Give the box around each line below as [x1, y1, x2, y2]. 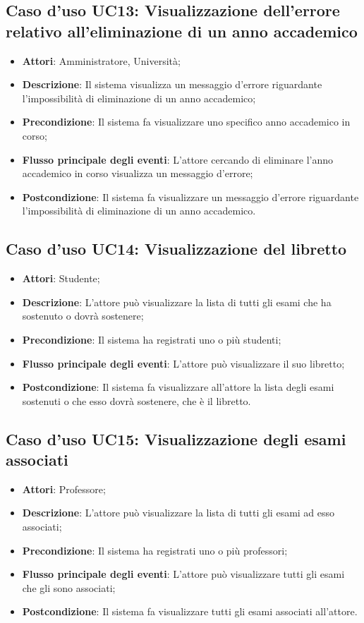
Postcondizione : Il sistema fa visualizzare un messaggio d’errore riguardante [22, 189, 359, 204]
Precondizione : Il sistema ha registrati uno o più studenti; [22, 332, 281, 346]
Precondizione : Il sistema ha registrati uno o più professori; [22, 543, 288, 557]
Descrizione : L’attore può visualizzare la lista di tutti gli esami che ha [22, 294, 332, 309]
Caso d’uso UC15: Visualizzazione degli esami [6, 428, 346, 449]
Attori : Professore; [22, 481, 106, 496]
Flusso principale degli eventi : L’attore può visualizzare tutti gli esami [22, 567, 345, 581]
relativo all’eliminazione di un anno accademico [6, 20, 358, 42]
